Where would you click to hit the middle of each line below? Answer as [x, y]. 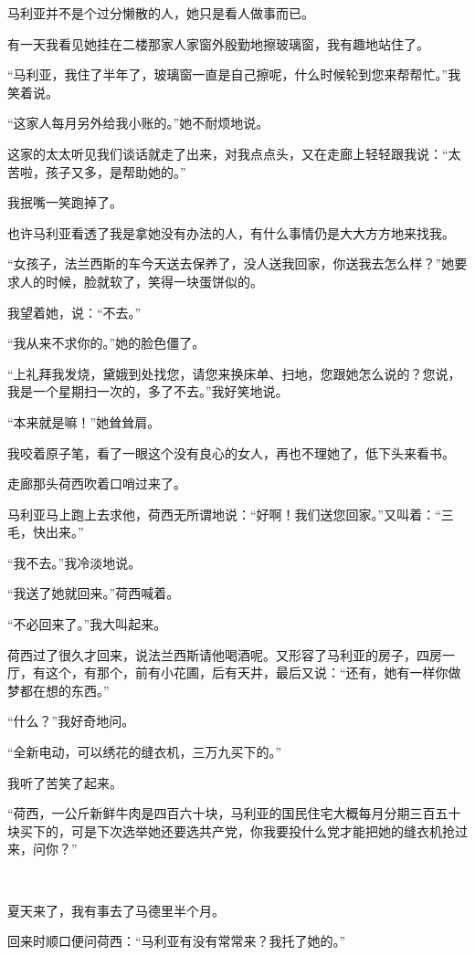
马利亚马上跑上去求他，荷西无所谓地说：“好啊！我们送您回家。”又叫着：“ [224, 514]
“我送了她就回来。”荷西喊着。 [94, 593]
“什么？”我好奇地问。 [71, 721]
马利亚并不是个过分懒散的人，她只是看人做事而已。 [161, 13]
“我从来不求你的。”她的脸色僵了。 [106, 343]
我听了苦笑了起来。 [65, 782]
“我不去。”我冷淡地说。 [74, 562]
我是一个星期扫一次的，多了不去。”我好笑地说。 [148, 391]
